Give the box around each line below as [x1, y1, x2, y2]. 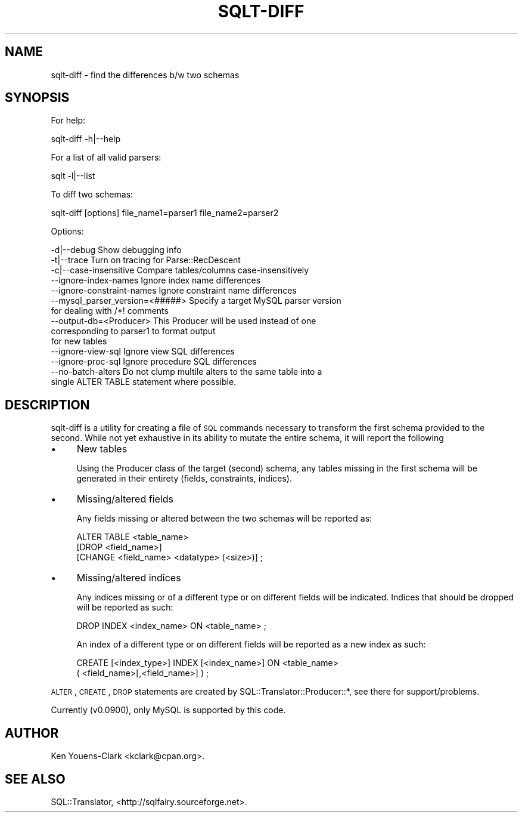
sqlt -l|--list [51, 171, 95, 181]
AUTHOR [5, 725, 59, 741]
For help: [51, 115, 86, 126]
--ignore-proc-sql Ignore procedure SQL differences [51, 356, 257, 367]
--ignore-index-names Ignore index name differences [51, 275, 261, 286]
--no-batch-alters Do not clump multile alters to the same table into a [51, 366, 322, 377]
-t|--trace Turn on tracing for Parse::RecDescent [51, 255, 241, 266]
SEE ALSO [5, 771, 66, 787]
